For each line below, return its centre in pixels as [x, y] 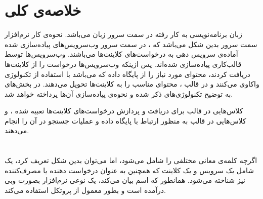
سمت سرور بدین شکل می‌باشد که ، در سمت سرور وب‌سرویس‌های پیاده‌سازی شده [131, 44]
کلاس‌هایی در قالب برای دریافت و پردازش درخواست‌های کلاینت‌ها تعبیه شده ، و [124, 111]
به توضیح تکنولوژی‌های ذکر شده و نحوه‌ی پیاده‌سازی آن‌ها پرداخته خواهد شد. [119, 93]
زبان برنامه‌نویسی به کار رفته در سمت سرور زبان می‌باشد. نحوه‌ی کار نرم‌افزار [123, 34]
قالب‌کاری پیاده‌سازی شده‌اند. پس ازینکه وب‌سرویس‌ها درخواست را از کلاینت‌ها [123, 64]
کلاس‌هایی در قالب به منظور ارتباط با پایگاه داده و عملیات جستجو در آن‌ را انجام [125, 120]
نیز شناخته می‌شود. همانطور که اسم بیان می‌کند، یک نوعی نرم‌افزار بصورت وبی [125, 180]
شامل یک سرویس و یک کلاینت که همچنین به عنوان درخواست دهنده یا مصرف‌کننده [129, 170]
